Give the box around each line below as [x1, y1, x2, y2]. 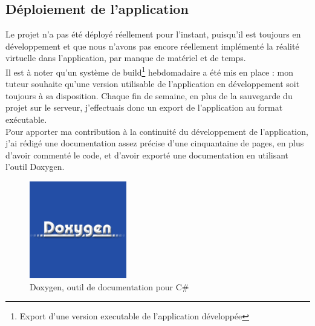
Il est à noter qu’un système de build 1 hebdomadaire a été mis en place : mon [5, 64, 293, 78]
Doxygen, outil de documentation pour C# [30, 280, 189, 293]
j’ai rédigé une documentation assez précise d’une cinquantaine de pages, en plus [5, 137, 304, 149]
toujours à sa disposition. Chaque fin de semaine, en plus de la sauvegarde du [5, 89, 293, 102]
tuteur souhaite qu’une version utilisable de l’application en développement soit [5, 77, 300, 90]
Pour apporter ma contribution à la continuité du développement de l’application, [5, 125, 308, 137]
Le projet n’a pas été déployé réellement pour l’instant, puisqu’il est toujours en [5, 28, 301, 41]
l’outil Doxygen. [5, 160, 65, 173]
